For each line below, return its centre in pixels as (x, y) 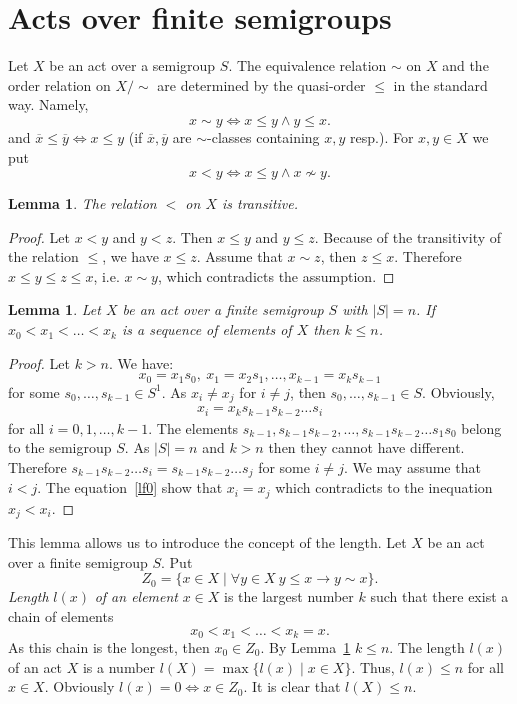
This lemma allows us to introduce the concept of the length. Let (207, 542)
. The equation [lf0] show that (130, 487)
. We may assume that (412, 466)
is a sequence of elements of (207, 329)
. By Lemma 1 (305, 647)
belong (481, 427)
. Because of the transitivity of (408, 236)
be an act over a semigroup (132, 65)
